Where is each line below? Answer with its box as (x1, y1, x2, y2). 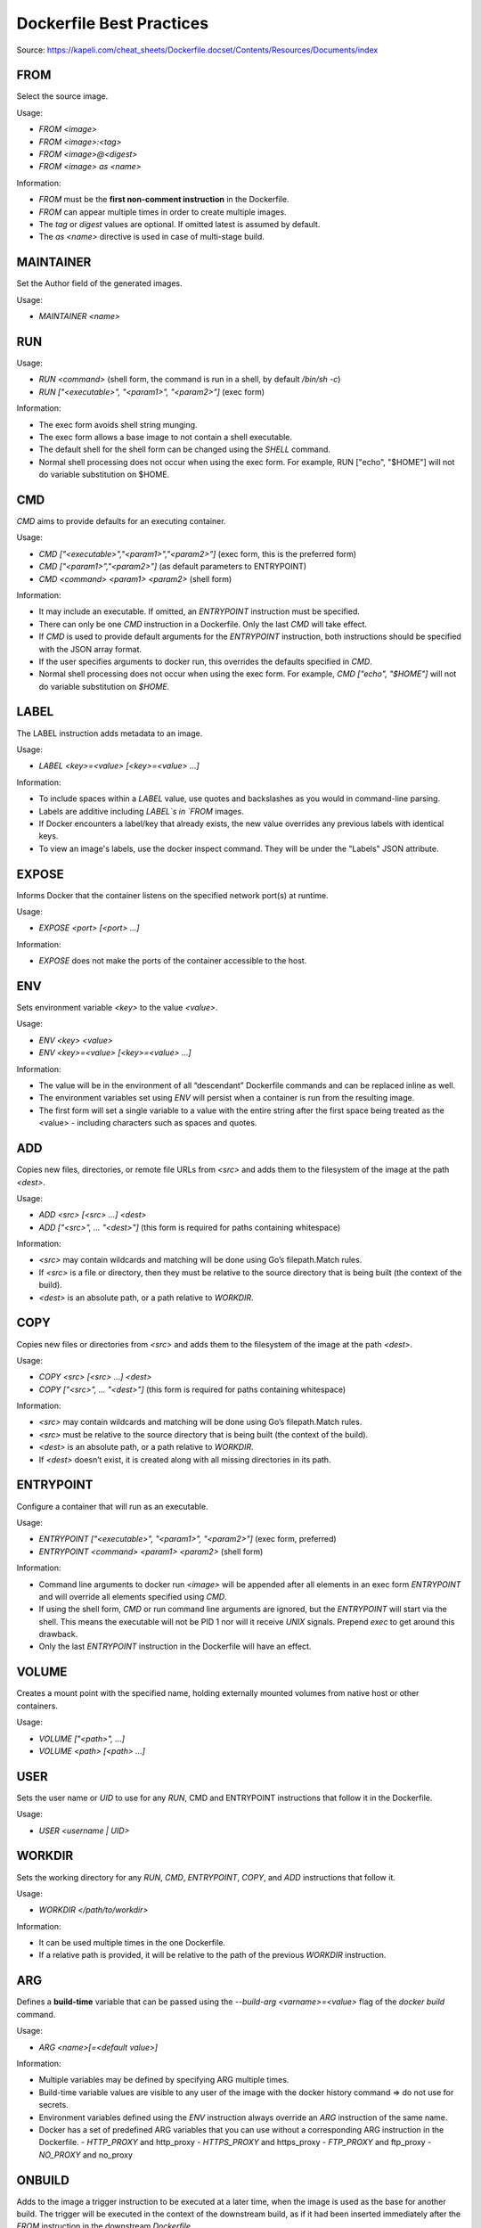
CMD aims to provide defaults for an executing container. (16, 515, 226, 526)
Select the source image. (16, 91, 109, 102)
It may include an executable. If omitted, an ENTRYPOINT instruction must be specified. (38, 606, 361, 617)
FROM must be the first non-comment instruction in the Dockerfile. (38, 194, 289, 205)
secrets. (38, 2100, 69, 2110)
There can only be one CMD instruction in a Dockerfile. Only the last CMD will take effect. (38, 618, 368, 629)
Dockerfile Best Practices (16, 13, 209, 33)
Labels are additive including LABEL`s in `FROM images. (38, 806, 244, 816)
